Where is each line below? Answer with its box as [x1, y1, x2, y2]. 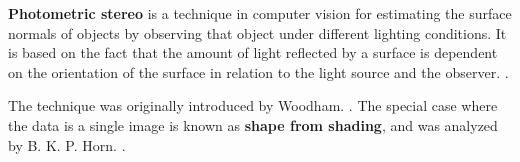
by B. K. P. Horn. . [8, 134, 126, 155]
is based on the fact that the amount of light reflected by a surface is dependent [8, 42, 498, 63]
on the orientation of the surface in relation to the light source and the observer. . [8, 61, 509, 82]
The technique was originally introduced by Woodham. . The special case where [8, 95, 498, 116]
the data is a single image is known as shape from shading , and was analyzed [8, 114, 498, 135]
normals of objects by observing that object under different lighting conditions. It [8, 22, 507, 43]
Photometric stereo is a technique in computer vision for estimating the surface [8, 3, 512, 23]
